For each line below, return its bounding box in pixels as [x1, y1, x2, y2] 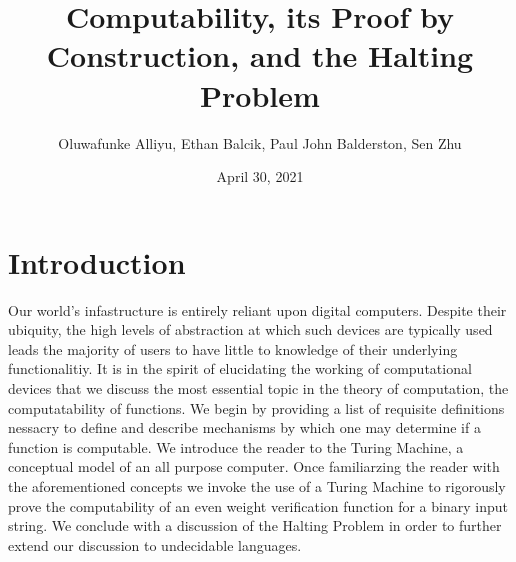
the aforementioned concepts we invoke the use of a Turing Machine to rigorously [8, 475, 506, 496]
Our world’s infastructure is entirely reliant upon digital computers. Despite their [8, 299, 507, 320]
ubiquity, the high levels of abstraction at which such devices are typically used [8, 319, 493, 340]
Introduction [8, 241, 186, 282]
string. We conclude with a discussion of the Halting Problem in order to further [8, 515, 502, 536]
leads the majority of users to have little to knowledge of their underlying [8, 338, 458, 359]
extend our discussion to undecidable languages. [8, 534, 302, 555]
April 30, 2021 [216, 166, 304, 187]
